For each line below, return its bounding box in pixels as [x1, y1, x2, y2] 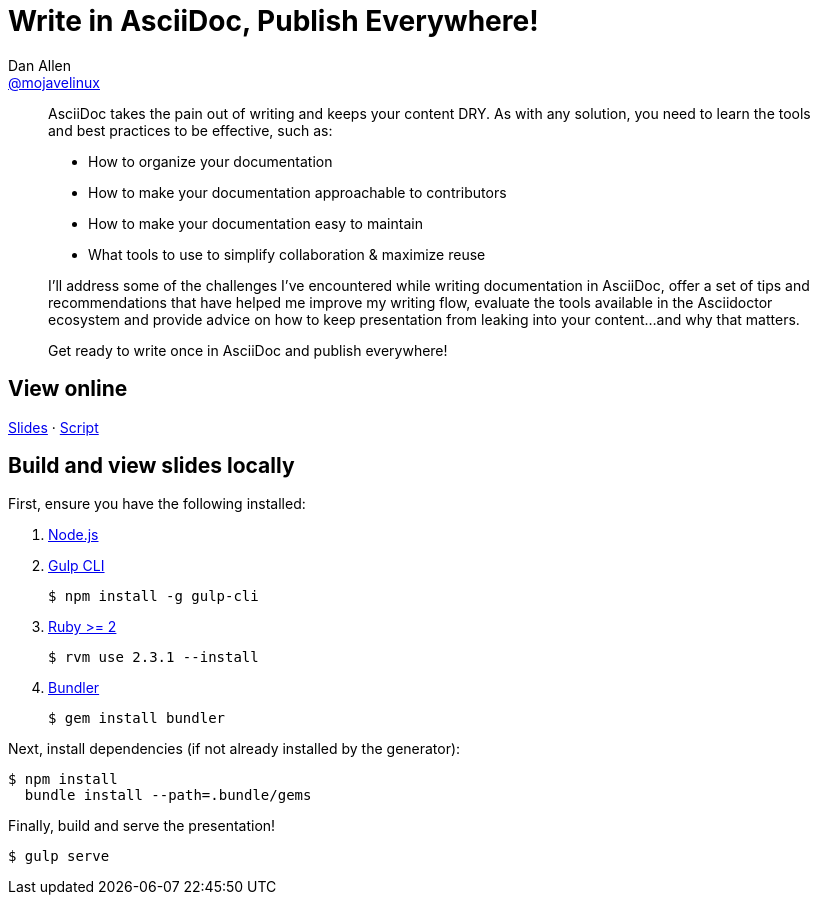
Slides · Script [8, 418, 99, 436]
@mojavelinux [8, 73, 100, 91]
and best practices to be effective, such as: [48, 121, 333, 139]
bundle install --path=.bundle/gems [24, 787, 312, 804]
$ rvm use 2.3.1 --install [48, 649, 259, 666]
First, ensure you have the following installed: [8, 495, 306, 513]
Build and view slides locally [8, 453, 295, 479]
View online [8, 376, 128, 402]
